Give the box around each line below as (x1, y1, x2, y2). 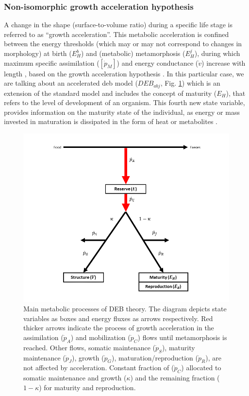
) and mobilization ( (70, 332, 131, 342)
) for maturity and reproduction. (39, 382, 136, 392)
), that (226, 88, 246, 98)
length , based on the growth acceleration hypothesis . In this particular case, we (4, 68, 244, 78)
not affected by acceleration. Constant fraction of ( (23, 362, 174, 373)
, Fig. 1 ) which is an (160, 78, 220, 88)
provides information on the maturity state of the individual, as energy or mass (4, 107, 240, 117)
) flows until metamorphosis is (137, 332, 227, 342)
